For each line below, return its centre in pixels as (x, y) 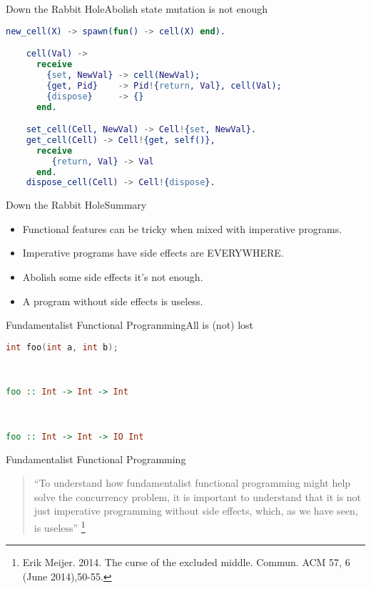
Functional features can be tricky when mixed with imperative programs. (182, 228)
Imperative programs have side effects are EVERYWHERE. (153, 253)
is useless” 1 (60, 526)
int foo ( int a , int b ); (62, 347)
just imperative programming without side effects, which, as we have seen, (196, 511)
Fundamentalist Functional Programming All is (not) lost (130, 325)
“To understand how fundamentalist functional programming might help (192, 483)
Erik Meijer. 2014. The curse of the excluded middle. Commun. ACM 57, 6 (186, 562)
